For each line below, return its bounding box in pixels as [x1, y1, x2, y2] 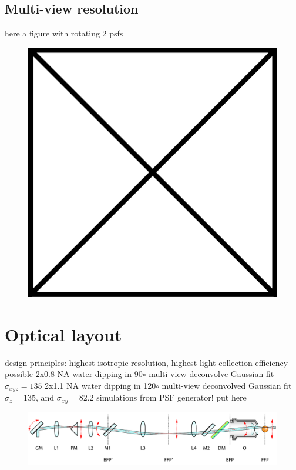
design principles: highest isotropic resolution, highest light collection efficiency [5, 356, 288, 368]
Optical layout [5, 322, 122, 346]
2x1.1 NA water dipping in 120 [45, 379, 156, 391]
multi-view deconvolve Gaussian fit [149, 368, 274, 380]
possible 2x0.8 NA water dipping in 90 [5, 368, 143, 380]
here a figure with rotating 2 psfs [5, 27, 123, 39]
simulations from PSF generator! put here [96, 391, 247, 404]
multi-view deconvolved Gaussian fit [162, 379, 292, 391]
